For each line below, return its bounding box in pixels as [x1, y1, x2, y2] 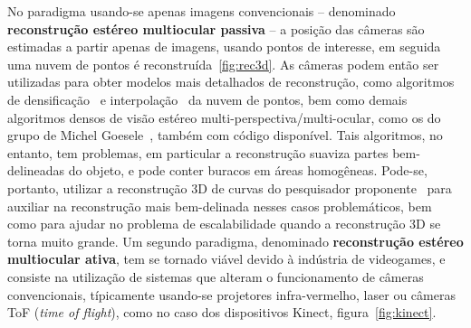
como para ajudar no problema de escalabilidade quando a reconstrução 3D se [7, 214, 441, 233]
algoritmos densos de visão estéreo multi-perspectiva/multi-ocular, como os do [7, 108, 441, 127]
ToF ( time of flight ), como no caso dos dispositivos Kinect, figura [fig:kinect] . [7, 303, 437, 322]
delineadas [7, 161, 65, 180]
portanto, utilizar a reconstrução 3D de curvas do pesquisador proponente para [7, 178, 452, 197]
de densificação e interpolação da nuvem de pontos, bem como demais [7, 89, 408, 108]
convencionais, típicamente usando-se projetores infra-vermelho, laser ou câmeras [7, 285, 456, 304]
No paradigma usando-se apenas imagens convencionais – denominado [7, 2, 396, 20]
